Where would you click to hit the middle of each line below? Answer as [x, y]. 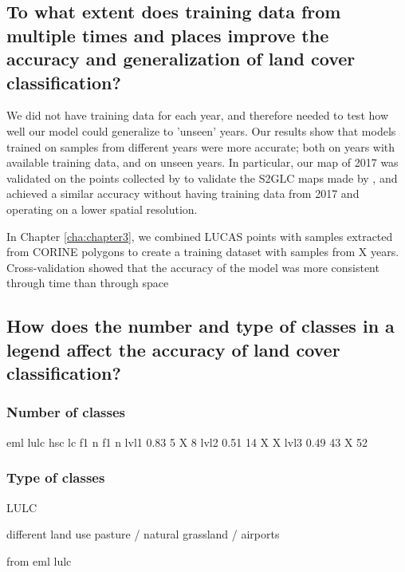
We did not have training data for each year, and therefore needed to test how [197, 115]
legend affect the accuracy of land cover [173, 349]
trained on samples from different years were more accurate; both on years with [201, 146]
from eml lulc [39, 560]
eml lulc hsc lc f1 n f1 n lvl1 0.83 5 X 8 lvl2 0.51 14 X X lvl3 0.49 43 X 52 [187, 442]
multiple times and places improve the [168, 35]
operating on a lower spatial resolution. [102, 209]
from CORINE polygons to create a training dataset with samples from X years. [203, 252]
